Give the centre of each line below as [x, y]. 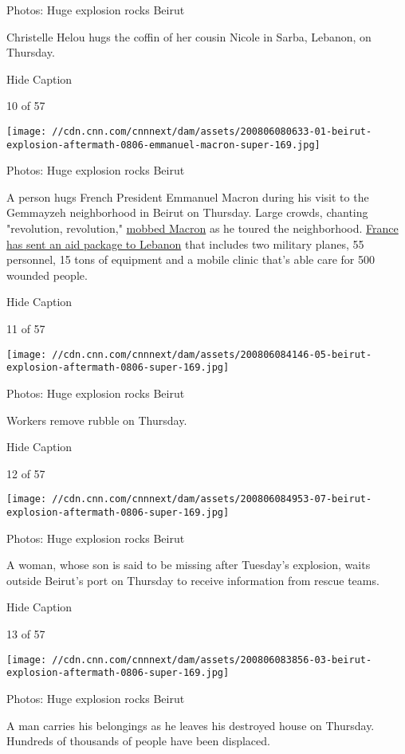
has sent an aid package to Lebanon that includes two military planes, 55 [185, 243]
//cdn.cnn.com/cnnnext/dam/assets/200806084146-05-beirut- [212, 354]
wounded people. [47, 275]
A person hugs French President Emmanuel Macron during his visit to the [188, 196]
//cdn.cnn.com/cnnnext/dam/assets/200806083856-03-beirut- [212, 660]
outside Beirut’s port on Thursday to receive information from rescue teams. [193, 580]
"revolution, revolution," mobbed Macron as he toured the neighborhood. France [202, 228]
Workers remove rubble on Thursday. [97, 420]
